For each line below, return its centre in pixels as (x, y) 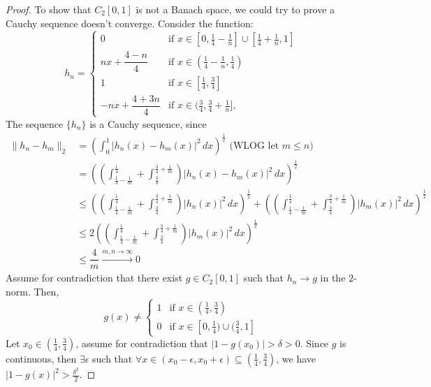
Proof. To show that (49, 9)
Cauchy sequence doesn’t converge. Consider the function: (130, 23)
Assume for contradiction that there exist (94, 278)
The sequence (35, 123)
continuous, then (41, 358)
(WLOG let (254, 146)
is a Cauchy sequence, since (148, 123)
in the (333, 278)
